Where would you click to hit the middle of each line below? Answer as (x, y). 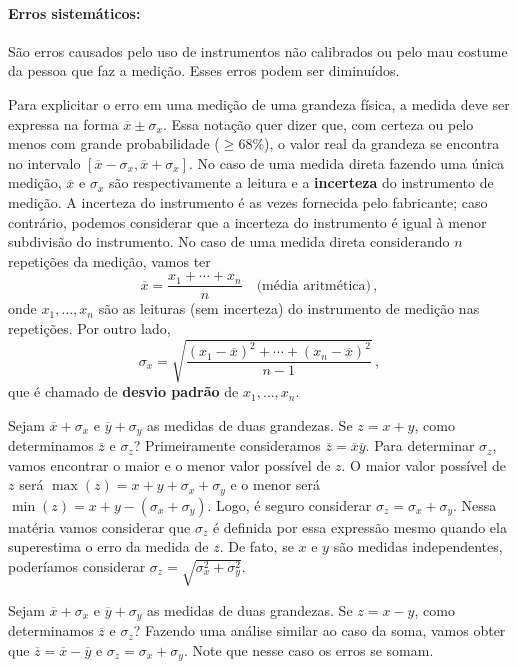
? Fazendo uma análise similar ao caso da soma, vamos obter (319, 630)
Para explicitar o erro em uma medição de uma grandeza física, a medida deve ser (259, 103)
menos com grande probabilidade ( (114, 143)
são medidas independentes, (418, 546)
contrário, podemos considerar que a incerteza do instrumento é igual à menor (247, 221)
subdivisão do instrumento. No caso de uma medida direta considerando (229, 241)
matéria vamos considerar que (99, 526)
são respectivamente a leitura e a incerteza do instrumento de (301, 182)
